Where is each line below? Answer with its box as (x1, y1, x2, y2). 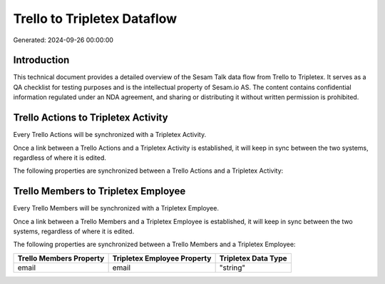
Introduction (13, 54, 70, 66)
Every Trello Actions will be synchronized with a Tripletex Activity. (13, 131, 207, 139)
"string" (219, 263, 246, 273)
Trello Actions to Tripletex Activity (13, 111, 168, 124)
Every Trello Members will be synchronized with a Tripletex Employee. (13, 204, 219, 213)
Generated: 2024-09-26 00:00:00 (13, 36, 114, 44)
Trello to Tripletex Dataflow (13, 11, 178, 26)
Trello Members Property (17, 253, 105, 263)
